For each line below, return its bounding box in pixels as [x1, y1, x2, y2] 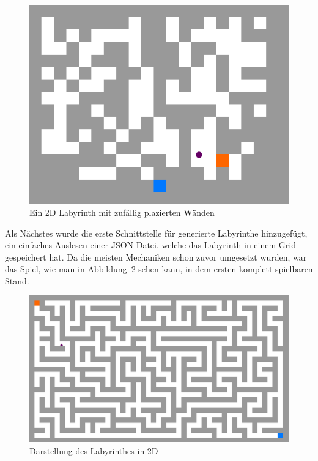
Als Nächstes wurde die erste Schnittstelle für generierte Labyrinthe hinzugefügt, [5, 226, 308, 239]
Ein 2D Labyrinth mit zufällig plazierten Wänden [29, 205, 215, 218]
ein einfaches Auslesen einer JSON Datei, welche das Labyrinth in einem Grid [5, 238, 296, 251]
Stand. [5, 274, 29, 287]
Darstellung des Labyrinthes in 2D [29, 444, 158, 457]
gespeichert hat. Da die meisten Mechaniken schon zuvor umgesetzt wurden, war [5, 250, 307, 263]
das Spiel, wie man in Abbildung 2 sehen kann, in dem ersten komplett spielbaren [5, 262, 313, 275]
